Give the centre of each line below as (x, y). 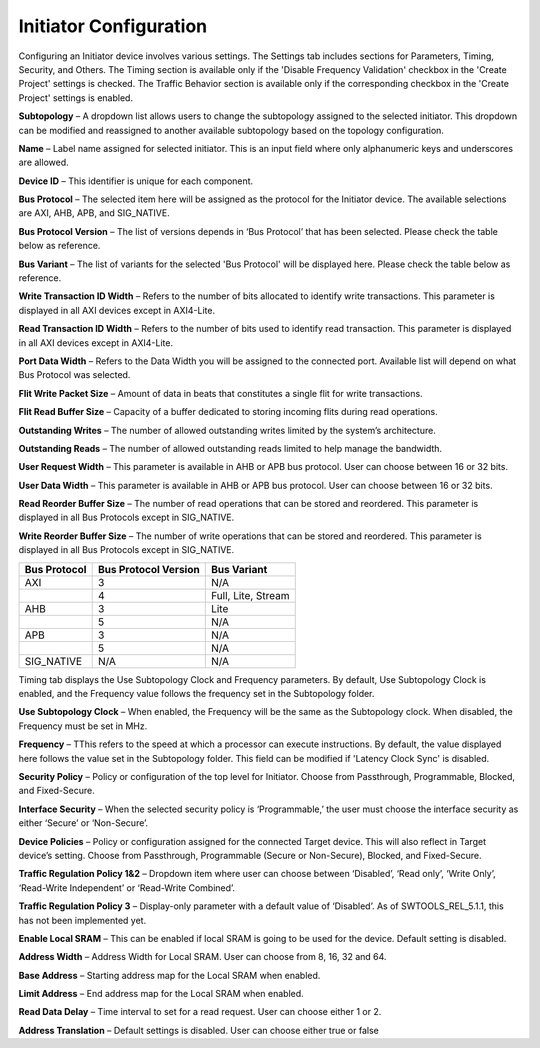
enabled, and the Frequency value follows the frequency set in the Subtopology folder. (196, 694)
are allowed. (43, 162)
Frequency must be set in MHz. (83, 726)
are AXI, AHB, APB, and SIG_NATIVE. (94, 213)
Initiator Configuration (113, 26)
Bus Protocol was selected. (74, 375)
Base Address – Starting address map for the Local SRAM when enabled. (169, 975)
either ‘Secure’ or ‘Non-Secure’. (83, 823)
